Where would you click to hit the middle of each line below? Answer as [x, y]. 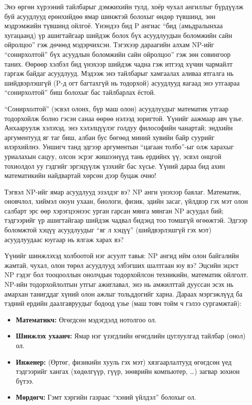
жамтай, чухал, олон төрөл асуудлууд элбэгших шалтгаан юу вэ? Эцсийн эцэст [122, 265]
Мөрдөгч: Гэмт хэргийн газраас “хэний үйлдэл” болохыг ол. [106, 397]
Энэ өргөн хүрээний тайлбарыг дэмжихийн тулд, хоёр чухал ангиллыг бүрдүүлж [124, 6]
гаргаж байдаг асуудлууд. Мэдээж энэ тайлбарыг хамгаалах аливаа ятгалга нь [119, 73]
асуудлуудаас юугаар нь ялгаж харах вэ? [64, 239]
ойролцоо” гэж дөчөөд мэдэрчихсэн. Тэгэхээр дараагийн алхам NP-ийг [109, 44]
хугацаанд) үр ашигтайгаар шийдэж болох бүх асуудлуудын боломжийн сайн [118, 35]
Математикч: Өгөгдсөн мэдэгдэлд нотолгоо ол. [86, 319]
